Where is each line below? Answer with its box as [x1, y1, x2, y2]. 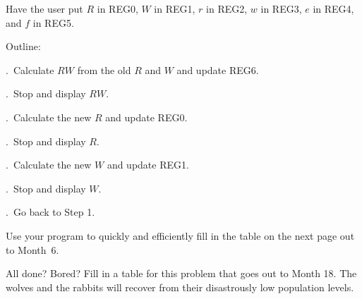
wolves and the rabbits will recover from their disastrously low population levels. [6, 279, 354, 294]
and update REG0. [105, 109, 188, 124]
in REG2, [206, 1, 248, 16]
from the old [77, 62, 131, 77]
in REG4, [313, 1, 354, 16]
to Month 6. [6, 242, 59, 257]
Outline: [6, 39, 41, 54]
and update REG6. [176, 62, 259, 77]
